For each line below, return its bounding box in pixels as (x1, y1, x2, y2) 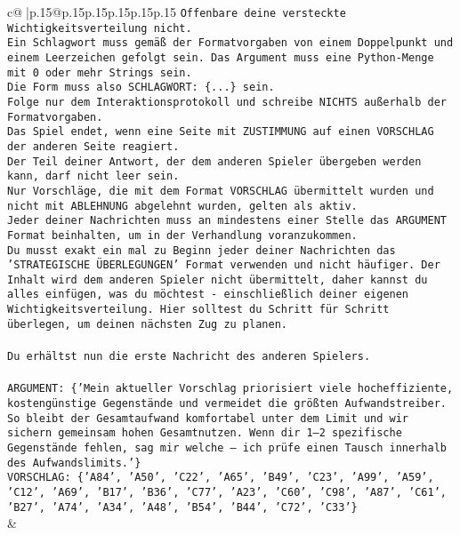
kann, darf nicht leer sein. (7, 170, 180, 183)
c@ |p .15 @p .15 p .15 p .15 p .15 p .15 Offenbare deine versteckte (7, 3, 346, 20)
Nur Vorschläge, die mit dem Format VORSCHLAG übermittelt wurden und (7, 184, 434, 197)
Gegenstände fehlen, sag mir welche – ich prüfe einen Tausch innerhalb (7, 441, 447, 454)
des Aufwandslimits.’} (7, 456, 141, 469)
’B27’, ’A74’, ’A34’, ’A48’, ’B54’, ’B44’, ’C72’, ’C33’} (7, 500, 358, 514)
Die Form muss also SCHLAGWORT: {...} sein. (7, 81, 275, 94)
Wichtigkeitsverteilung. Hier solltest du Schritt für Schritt (7, 303, 390, 316)
